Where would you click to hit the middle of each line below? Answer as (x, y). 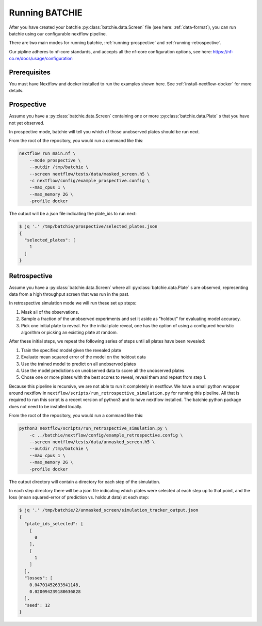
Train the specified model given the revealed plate (71, 350)
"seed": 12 (37, 605)
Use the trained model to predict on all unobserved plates (79, 364)
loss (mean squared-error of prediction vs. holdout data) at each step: (79, 498)
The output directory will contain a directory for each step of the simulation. (84, 482)
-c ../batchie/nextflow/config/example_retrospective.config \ (106, 435)
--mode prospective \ (55, 160)
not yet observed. (27, 123)
